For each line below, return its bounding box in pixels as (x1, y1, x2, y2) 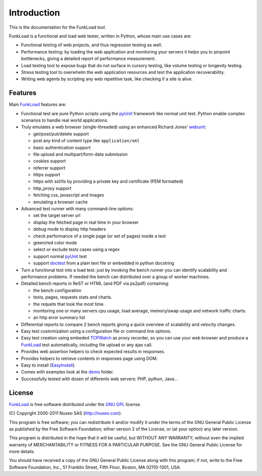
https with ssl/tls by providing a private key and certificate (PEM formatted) (33, 178, 183, 184)
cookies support (33, 158, 66, 164)
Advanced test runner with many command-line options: (21, 206, 134, 212)
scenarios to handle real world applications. (21, 117, 109, 123)
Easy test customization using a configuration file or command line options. (21, 328, 172, 334)
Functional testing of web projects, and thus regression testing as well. (21, 42, 163, 48)
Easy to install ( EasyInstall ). (21, 362, 76, 368)
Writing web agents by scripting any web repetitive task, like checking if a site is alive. (21, 76, 193, 82)
